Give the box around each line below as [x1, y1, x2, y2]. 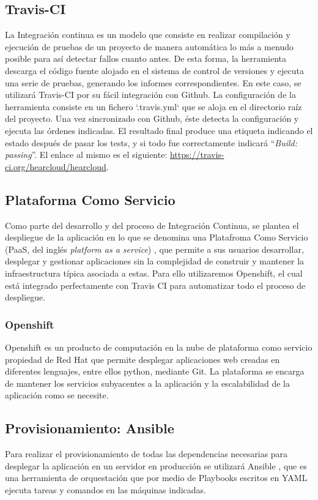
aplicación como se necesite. [5, 389, 109, 401]
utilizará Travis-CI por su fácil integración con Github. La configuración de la [5, 88, 296, 101]
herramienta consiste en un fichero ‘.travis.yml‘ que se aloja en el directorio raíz [5, 100, 302, 113]
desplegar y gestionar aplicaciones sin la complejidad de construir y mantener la [5, 255, 305, 267]
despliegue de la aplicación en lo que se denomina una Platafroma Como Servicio [5, 231, 308, 244]
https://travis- [169, 148, 224, 161]
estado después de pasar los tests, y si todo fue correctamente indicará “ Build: [5, 136, 298, 149]
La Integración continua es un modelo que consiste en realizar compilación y [5, 28, 290, 41]
